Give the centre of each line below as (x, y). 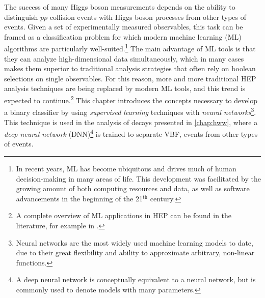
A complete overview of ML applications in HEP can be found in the (124, 215)
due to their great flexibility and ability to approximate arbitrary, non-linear (135, 252)
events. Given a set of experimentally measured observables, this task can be (124, 27)
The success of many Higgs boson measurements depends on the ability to (120, 7)
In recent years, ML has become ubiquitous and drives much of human (126, 168)
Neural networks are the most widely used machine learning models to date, (135, 242)
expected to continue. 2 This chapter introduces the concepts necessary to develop (131, 99)
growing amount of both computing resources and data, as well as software (133, 188)
